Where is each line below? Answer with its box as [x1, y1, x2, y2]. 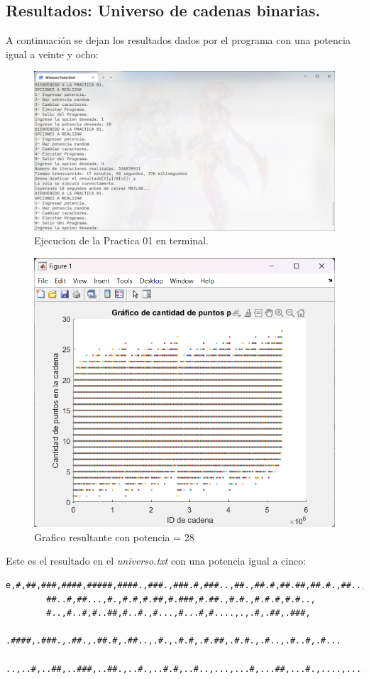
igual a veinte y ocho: [6, 46, 99, 61]
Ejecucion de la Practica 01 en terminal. [34, 233, 209, 248]
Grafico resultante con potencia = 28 [34, 529, 194, 544]
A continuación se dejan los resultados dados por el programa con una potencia [6, 33, 351, 48]
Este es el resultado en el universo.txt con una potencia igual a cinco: [6, 553, 307, 568]
